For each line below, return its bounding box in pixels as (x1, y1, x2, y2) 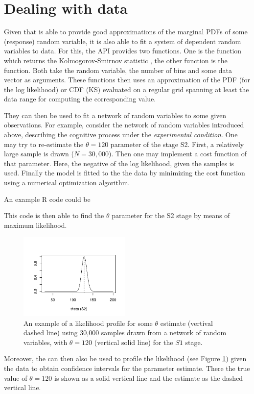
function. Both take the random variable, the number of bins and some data (4, 65, 232, 75)
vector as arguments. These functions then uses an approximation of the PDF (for (4, 74, 250, 85)
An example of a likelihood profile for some (23, 318, 153, 328)
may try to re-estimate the (4, 139, 84, 149)
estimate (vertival (160, 318, 213, 328)
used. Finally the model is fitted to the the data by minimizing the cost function (4, 168, 245, 178)
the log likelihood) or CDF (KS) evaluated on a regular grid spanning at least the (4, 84, 249, 94)
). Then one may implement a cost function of (109, 148, 247, 159)
